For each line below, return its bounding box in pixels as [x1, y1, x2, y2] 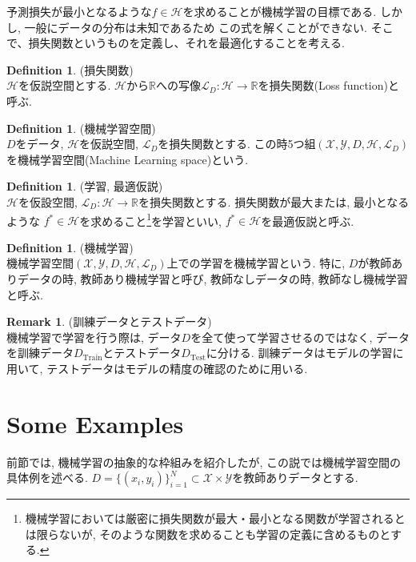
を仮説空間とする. [18, 77, 111, 94]
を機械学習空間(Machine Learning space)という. [6, 151, 249, 167]
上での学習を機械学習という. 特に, [166, 255, 346, 271]
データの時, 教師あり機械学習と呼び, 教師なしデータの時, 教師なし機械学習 [17, 270, 408, 287]
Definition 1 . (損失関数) [6, 61, 134, 78]
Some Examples [6, 407, 184, 440]
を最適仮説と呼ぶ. [261, 212, 354, 229]
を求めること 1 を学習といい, [79, 210, 222, 229]
